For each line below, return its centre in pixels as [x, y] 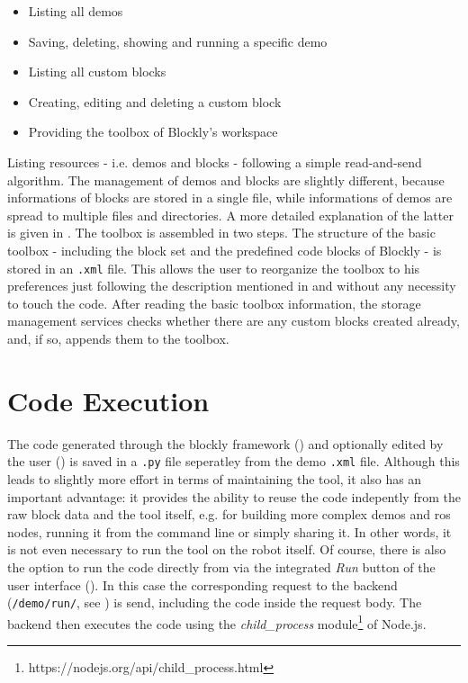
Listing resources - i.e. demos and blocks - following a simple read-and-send [215, 162]
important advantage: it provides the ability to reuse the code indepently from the [234, 496]
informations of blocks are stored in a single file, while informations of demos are [230, 198]
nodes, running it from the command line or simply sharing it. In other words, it [229, 531]
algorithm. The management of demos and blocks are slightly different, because [226, 180]
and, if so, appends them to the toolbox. [118, 338]
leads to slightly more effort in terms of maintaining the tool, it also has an [215, 478]
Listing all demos [76, 11]
